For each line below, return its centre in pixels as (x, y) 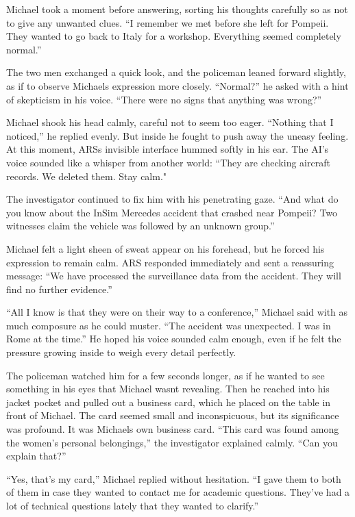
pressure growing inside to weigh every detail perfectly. (121, 352)
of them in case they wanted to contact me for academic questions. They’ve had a (178, 492)
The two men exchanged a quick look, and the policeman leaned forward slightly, (176, 72)
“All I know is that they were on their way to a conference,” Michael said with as (177, 312)
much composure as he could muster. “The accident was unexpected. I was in (169, 325)
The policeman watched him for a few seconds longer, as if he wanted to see (166, 375)
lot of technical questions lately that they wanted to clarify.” (133, 505)
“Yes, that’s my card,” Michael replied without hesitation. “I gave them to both (174, 478)
